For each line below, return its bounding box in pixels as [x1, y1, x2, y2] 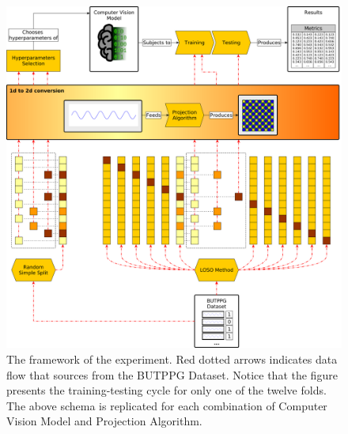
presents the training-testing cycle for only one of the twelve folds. [6, 382, 327, 398]
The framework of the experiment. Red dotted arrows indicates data [6, 351, 338, 368]
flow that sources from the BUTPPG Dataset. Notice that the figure [6, 366, 338, 383]
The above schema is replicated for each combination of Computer [6, 397, 327, 413]
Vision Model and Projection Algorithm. [6, 413, 202, 429]
